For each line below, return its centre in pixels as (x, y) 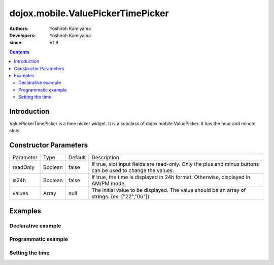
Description (105, 158)
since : (16, 43)
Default (77, 158)
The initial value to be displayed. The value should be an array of (169, 190)
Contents (20, 52)
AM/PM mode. (109, 184)
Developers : (23, 35)
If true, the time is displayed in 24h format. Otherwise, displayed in (171, 177)
